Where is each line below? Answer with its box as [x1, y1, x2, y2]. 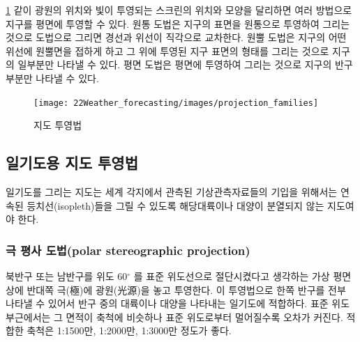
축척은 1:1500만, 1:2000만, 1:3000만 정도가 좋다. [27, 323, 232, 338]
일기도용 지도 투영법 [6, 152, 138, 173]
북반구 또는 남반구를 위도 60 [6, 269, 128, 283]
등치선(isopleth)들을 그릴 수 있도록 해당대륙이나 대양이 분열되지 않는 [27, 198, 324, 212]
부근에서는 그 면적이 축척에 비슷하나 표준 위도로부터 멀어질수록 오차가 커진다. [6, 309, 343, 324]
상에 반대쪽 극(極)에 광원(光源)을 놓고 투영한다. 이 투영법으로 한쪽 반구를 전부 [6, 282, 346, 297]
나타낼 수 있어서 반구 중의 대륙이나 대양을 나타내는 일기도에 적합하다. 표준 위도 [6, 296, 350, 311]
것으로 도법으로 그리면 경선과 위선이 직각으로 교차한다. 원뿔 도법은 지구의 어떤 [6, 30, 347, 45]
